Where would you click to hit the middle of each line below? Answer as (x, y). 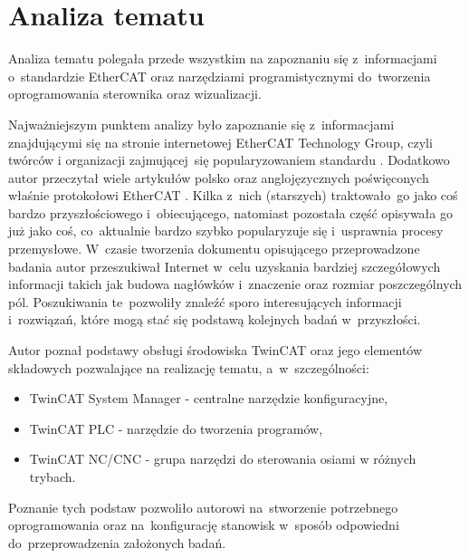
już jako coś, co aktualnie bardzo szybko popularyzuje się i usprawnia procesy (226, 231)
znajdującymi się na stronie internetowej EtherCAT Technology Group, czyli (220, 142)
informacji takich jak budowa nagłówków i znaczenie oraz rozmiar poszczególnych (235, 284)
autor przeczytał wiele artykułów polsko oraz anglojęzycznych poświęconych (219, 177)
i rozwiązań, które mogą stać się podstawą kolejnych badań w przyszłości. (215, 319)
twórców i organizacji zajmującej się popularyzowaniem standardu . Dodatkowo (229, 160)
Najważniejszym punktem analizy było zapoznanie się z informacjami (201, 124)
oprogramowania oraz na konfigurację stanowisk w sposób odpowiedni (204, 525)
